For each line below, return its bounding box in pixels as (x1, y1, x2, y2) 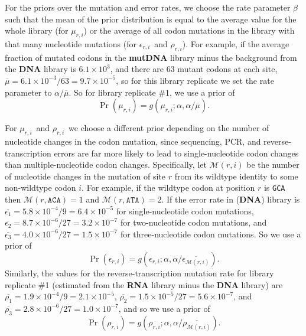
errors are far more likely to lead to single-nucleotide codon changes (54, 146, 299, 159)
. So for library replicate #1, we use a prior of (69, 86, 235, 98)
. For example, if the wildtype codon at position (82, 181, 255, 194)
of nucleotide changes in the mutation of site (5, 169, 165, 182)
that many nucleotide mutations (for (5, 37, 136, 50)
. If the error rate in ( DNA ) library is (161, 193, 300, 205)
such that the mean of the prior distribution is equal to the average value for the (5, 12, 297, 25)
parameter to (5, 86, 52, 98)
